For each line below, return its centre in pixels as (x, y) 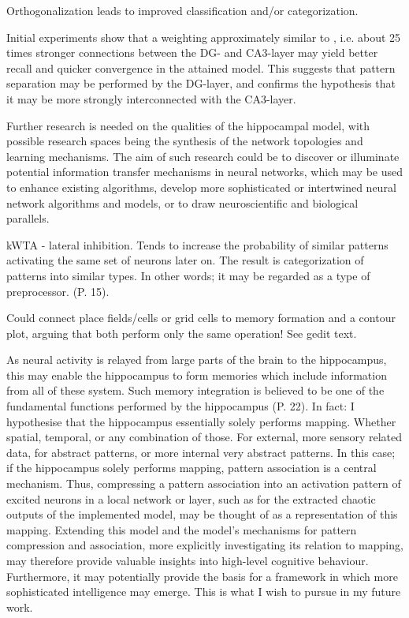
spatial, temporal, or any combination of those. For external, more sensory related (204, 437)
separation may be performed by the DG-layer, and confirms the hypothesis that (201, 83)
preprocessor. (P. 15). (58, 291)
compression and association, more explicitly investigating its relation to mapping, (205, 545)
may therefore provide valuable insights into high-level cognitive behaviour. (188, 560)
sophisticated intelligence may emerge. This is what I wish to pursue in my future (204, 592)
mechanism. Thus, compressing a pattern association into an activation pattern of (204, 483)
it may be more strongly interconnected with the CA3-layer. (151, 98)
